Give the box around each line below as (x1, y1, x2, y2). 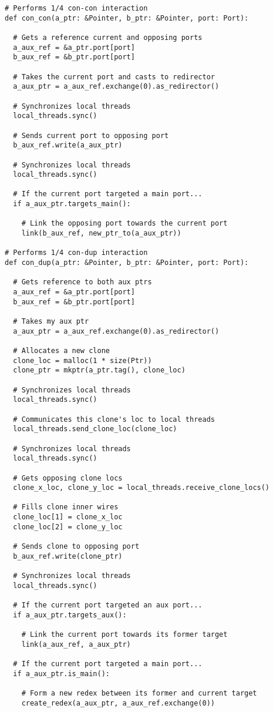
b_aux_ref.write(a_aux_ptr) (13, 141, 123, 150)
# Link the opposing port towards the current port (21, 219, 228, 228)
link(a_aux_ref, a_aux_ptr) (21, 640, 131, 649)
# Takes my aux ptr (13, 317, 89, 325)
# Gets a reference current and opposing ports (13, 33, 203, 42)
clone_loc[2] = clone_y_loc (13, 522, 123, 531)
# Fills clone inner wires (13, 503, 119, 512)
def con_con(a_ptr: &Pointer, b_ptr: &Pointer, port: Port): (5, 14, 249, 22)
